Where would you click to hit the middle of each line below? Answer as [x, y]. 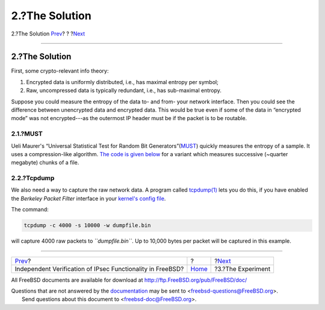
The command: [30, 210]
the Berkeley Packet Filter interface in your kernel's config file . [88, 198]
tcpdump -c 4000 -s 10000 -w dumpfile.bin [87, 226]
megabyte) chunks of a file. [45, 163]
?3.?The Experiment [243, 269]
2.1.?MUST [27, 134]
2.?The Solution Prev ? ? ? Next [48, 34]
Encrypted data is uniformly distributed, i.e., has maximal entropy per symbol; [122, 82]
